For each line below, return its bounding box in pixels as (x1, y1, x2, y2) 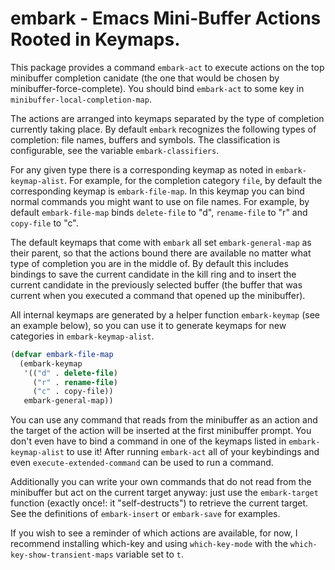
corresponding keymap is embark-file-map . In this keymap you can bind (10, 185, 305, 197)
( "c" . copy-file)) (32, 387, 114, 397)
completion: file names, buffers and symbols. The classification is (10, 133, 281, 146)
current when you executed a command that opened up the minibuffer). (10, 289, 306, 301)
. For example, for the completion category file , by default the (63, 174, 323, 186)
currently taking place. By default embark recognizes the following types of (10, 123, 317, 135)
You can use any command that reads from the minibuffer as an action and (10, 414, 318, 426)
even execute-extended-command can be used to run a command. (10, 457, 274, 469)
